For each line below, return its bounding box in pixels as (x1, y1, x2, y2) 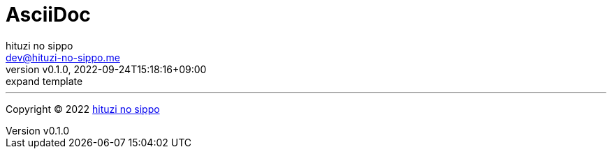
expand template (6, 75, 83, 87)
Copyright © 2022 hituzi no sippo (6, 102, 160, 115)
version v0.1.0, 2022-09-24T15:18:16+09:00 (6, 63, 207, 75)
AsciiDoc (6, 3, 91, 26)
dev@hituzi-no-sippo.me (6, 51, 120, 63)
